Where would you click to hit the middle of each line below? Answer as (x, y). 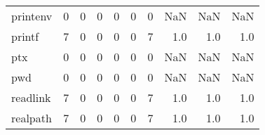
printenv (32, 16)
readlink (31, 97)
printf (25, 36)
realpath (32, 118)
